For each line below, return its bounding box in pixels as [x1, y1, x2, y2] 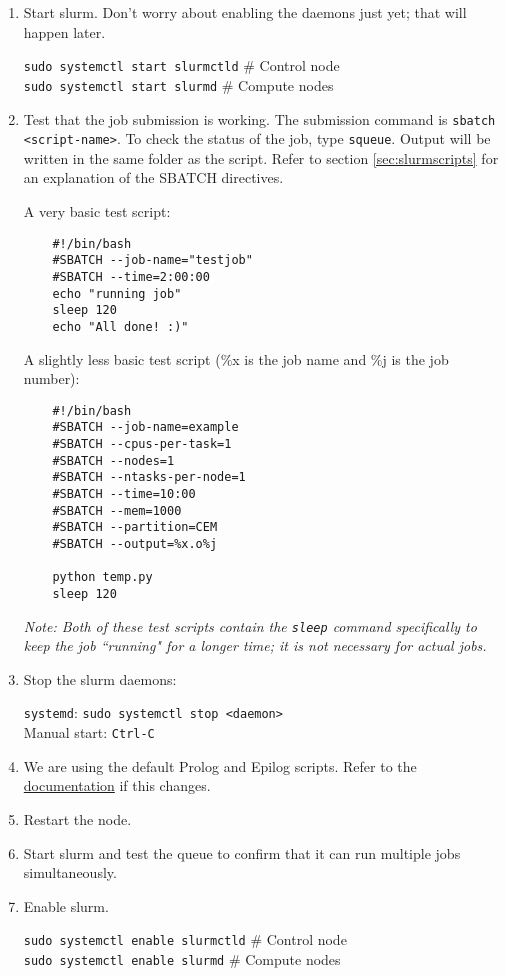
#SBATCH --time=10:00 [52, 487, 196, 501]
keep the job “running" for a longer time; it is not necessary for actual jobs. [23, 635, 487, 656]
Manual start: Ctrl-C [23, 722, 155, 743]
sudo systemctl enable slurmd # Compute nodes [23, 948, 341, 969]
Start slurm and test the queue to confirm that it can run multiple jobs [23, 842, 461, 863]
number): [23, 368, 80, 389]
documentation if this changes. [23, 775, 211, 796]
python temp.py [52, 570, 153, 585]
